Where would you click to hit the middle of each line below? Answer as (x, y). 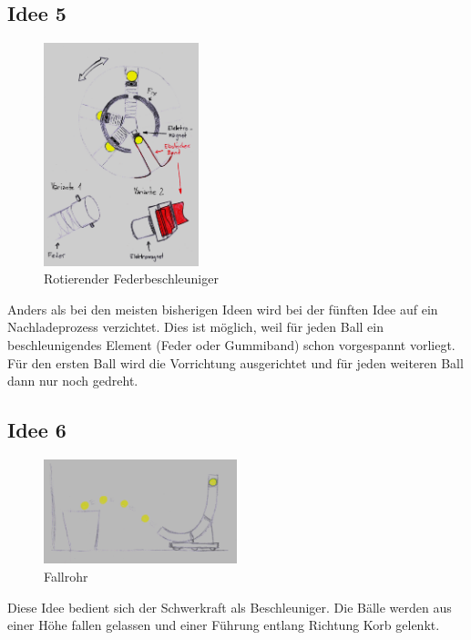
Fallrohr (66, 576)
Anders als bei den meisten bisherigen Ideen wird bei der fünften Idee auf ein (223, 309)
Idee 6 (37, 430)
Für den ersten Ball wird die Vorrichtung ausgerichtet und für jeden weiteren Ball (235, 362)
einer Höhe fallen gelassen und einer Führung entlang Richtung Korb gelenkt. (224, 625)
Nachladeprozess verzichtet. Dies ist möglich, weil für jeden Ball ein (195, 327)
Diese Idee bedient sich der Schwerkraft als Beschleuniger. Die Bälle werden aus (230, 607)
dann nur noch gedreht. (73, 381)
